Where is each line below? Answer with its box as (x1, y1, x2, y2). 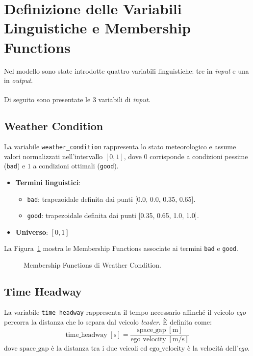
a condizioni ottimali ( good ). (33, 161, 119, 171)
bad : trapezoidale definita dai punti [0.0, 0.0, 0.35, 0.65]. (27, 193, 196, 204)
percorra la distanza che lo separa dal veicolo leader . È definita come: (4, 316, 212, 327)
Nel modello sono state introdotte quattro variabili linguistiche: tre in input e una (4, 65, 249, 76)
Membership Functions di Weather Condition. (24, 260, 161, 270)
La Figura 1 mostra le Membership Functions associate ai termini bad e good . (4, 243, 238, 253)
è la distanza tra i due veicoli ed (51, 343, 148, 353)
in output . (4, 75, 33, 85)
